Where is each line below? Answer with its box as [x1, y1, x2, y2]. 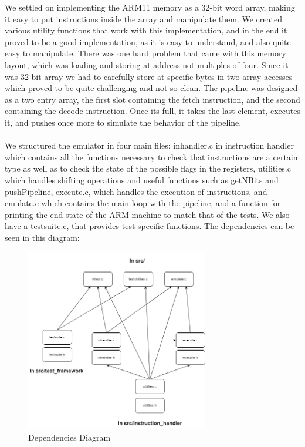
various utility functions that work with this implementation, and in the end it [5, 24, 287, 36]
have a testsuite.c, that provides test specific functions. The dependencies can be [5, 220, 294, 232]
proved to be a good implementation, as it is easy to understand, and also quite [5, 35, 291, 48]
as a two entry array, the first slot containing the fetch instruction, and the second [5, 93, 300, 105]
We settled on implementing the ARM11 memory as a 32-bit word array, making [5, 1, 295, 13]
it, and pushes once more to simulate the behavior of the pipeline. [5, 116, 242, 128]
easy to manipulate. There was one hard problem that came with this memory [5, 47, 286, 59]
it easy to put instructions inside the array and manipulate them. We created [5, 12, 282, 25]
